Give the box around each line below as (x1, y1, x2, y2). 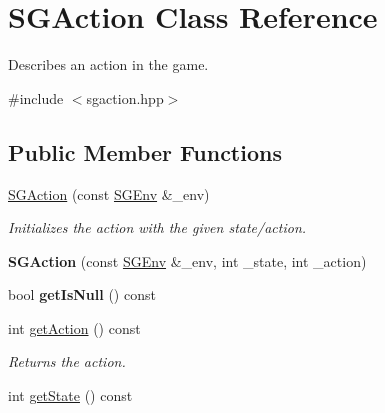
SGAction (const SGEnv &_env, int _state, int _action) (8, 250, 367, 271)
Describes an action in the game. (8, 54, 209, 75)
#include (8, 87, 64, 108)
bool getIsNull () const (8, 284, 156, 305)
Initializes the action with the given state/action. (8, 217, 307, 238)
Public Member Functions (8, 136, 282, 167)
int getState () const (8, 385, 133, 406)
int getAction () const (8, 317, 141, 338)
